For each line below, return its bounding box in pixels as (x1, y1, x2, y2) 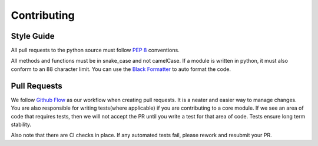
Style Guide (11, 31, 55, 41)
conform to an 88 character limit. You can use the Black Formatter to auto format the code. (11, 65, 231, 73)
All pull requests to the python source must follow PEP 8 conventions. (11, 47, 180, 54)
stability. (11, 121, 32, 128)
